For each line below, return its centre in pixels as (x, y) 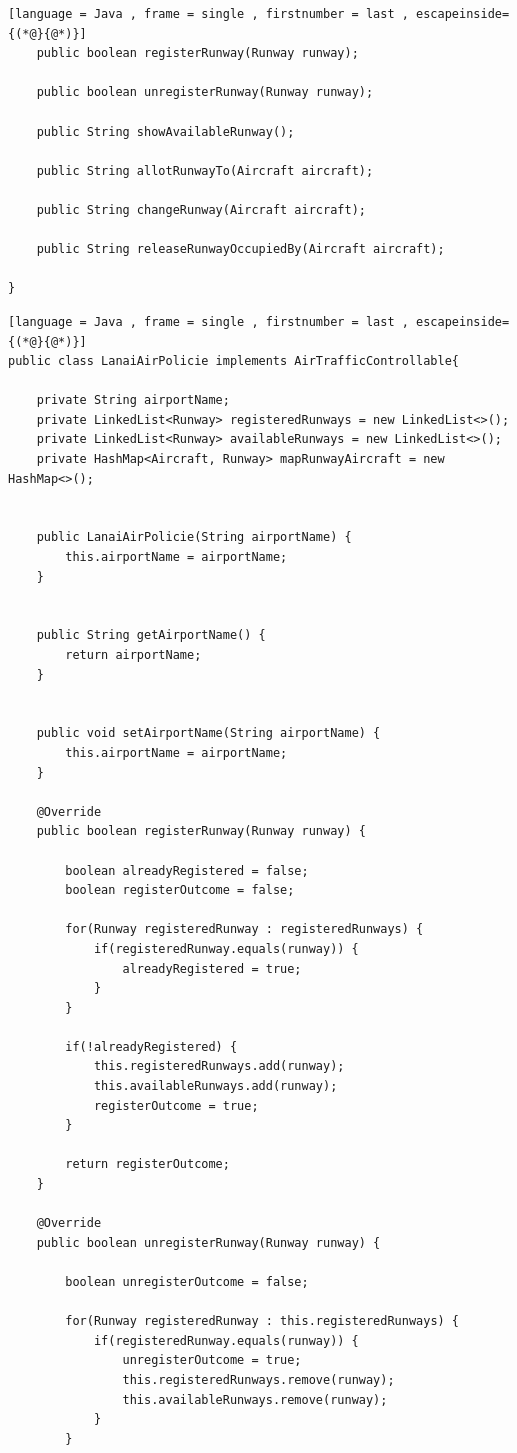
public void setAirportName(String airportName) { (208, 733)
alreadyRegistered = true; (212, 968)
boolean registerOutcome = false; (180, 890)
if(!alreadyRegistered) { (151, 1046)
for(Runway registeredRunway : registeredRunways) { (244, 929)
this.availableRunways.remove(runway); (255, 1399)
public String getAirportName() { (151, 635)
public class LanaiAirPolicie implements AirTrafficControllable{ (234, 361)
